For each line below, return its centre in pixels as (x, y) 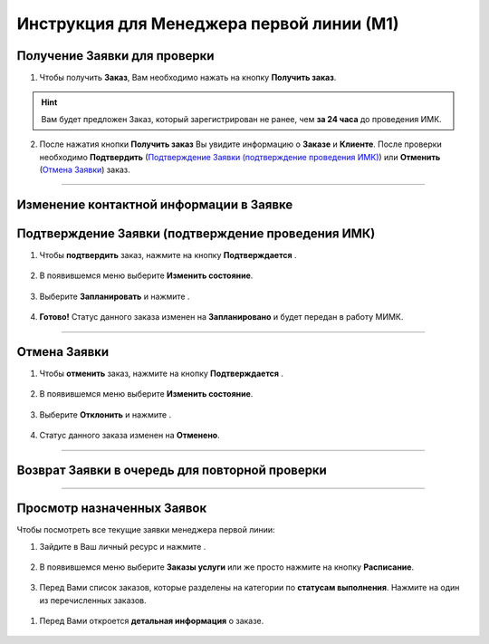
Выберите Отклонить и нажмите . (105, 414)
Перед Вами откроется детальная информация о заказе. (152, 621)
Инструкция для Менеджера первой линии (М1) (208, 24)
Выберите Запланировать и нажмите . (115, 296)
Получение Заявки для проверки (115, 56)
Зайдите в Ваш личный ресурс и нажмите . (123, 546)
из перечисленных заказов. (93, 600)
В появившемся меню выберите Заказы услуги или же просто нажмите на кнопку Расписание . (227, 567)
